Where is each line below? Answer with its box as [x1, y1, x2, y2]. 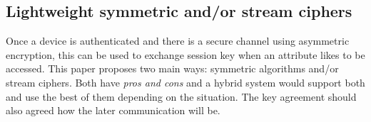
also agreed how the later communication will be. [6, 103, 220, 118]
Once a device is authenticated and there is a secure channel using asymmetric [6, 33, 350, 48]
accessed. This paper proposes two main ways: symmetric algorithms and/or [6, 61, 339, 76]
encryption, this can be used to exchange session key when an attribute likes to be [6, 47, 365, 62]
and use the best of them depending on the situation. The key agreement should [6, 89, 357, 104]
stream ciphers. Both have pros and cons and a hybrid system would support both [6, 74, 365, 89]
